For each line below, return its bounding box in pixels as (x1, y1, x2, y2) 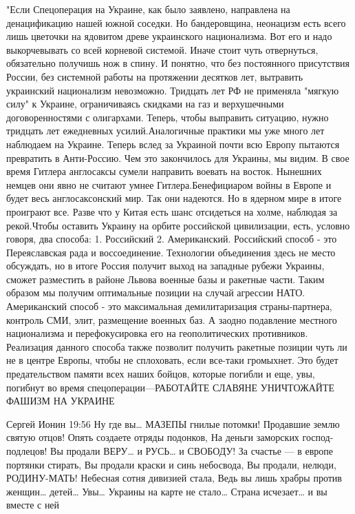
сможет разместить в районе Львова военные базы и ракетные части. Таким (6, 271, 325, 286)
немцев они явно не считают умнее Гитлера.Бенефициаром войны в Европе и (6, 177, 332, 192)
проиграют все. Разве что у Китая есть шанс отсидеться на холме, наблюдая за (6, 204, 338, 218)
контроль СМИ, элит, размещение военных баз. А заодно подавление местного (6, 312, 337, 327)
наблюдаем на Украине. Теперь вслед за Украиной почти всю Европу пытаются (6, 136, 340, 151)
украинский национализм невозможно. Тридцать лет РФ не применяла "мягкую (6, 83, 339, 97)
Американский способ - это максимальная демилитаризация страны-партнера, (6, 299, 332, 313)
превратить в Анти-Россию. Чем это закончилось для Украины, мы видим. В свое (6, 150, 349, 165)
